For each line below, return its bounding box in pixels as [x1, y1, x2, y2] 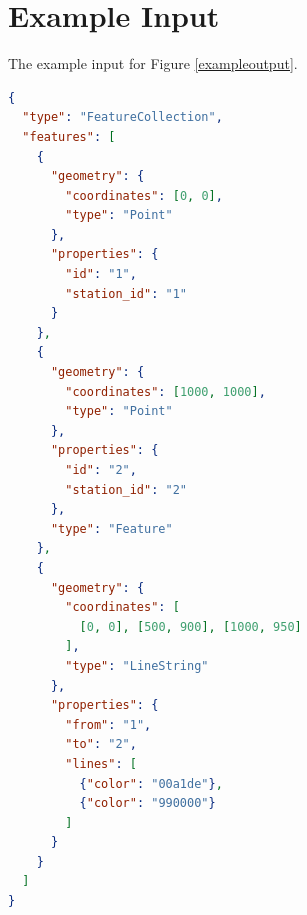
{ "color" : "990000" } [79, 796, 216, 811]
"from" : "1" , [65, 717, 152, 732]
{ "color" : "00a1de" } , [79, 776, 223, 791]
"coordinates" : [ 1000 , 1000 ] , [65, 384, 266, 399]
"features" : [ [22, 129, 116, 144]
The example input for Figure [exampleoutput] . [8, 53, 298, 74]
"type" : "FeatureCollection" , [22, 110, 223, 125]
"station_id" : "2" [65, 482, 188, 497]
